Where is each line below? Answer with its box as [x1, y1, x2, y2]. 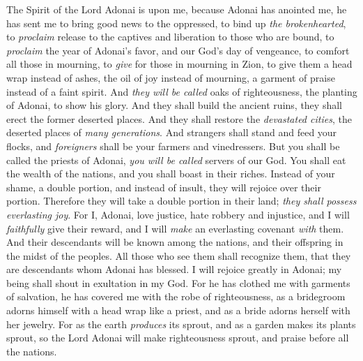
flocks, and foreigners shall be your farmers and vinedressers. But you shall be [6, 138, 340, 153]
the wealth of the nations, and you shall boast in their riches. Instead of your [6, 166, 335, 181]
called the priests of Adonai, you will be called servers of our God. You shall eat [6, 152, 346, 167]
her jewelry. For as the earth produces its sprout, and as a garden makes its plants [6, 316, 356, 331]
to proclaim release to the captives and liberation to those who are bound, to [6, 29, 334, 44]
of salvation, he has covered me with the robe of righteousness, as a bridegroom [6, 289, 346, 304]
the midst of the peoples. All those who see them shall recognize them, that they [6, 248, 351, 263]
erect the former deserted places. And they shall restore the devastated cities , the [6, 111, 352, 126]
